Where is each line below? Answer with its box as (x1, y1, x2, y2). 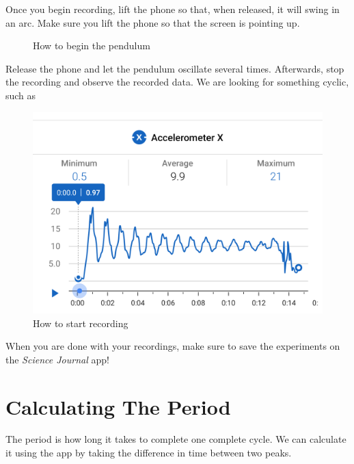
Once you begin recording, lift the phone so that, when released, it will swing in (5, 2, 340, 16)
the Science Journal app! (5, 352, 109, 366)
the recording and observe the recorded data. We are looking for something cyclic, (5, 75, 349, 89)
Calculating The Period (5, 392, 231, 420)
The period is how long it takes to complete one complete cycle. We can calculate (5, 432, 346, 446)
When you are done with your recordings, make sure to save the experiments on (5, 339, 340, 353)
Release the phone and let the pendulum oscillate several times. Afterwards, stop (5, 61, 344, 75)
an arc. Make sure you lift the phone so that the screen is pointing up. (5, 15, 300, 29)
